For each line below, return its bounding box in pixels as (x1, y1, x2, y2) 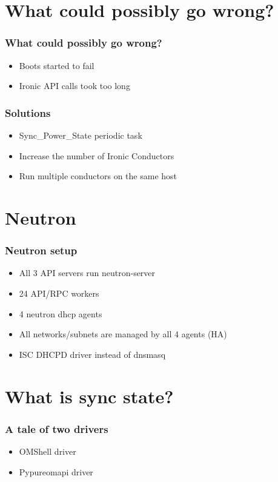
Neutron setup (5, 243, 78, 258)
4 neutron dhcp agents (19, 307, 102, 320)
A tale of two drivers (5, 421, 108, 436)
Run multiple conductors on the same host (19, 170, 177, 182)
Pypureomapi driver (19, 465, 93, 478)
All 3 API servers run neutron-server (19, 266, 156, 279)
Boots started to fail (19, 59, 94, 71)
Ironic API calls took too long (19, 79, 130, 92)
